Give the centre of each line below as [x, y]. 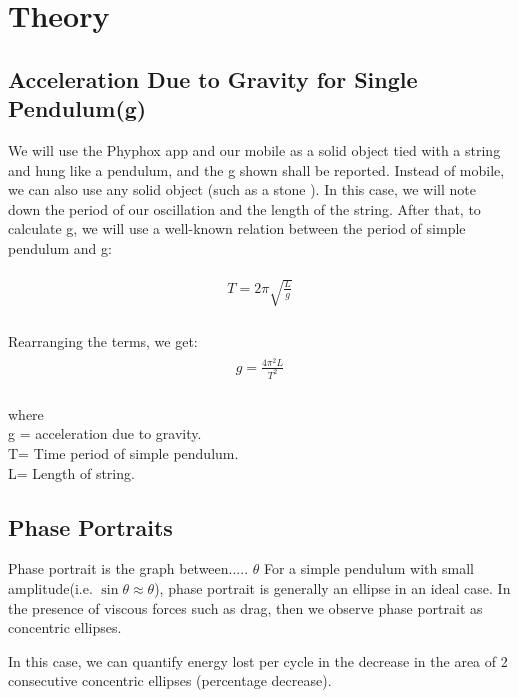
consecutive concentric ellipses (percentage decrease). [170, 680]
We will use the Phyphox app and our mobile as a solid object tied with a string [254, 149]
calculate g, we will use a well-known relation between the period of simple [237, 228]
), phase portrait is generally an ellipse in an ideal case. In [332, 587]
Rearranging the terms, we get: [103, 341]
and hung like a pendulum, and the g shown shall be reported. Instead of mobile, [256, 169]
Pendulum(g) [77, 108]
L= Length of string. [71, 472]
